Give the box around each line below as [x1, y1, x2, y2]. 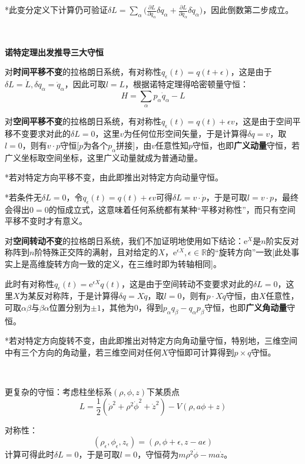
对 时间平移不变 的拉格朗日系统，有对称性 [5, 65, 161, 78]
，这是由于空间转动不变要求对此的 [121, 277, 254, 289]
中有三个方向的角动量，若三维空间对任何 [5, 345, 161, 358]
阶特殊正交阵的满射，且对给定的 [34, 246, 158, 258]
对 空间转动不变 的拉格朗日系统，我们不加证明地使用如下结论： [5, 234, 244, 246]
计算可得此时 [5, 447, 54, 460]
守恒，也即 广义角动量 [204, 301, 287, 313]
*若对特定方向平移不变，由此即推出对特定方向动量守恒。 [5, 171, 223, 183]
